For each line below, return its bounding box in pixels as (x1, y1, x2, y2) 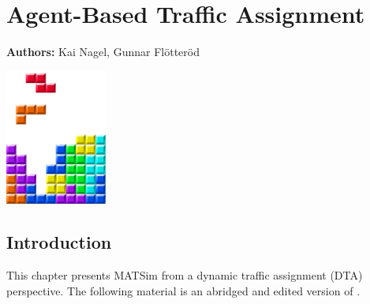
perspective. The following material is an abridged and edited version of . (6, 282, 361, 298)
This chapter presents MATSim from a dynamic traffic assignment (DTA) (6, 267, 363, 283)
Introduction (6, 230, 112, 254)
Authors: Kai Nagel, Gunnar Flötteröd (6, 43, 200, 60)
